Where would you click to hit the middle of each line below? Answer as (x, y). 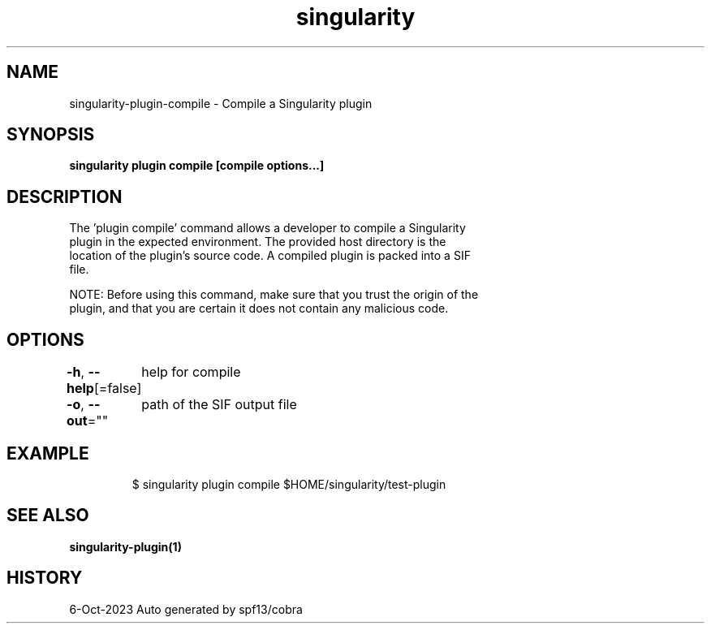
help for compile (191, 372)
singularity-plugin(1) (125, 546)
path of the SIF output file (219, 405)
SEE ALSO (48, 516)
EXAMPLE (48, 453)
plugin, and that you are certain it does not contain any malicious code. (259, 309)
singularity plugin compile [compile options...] (197, 166)
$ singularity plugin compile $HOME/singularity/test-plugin (289, 484)
